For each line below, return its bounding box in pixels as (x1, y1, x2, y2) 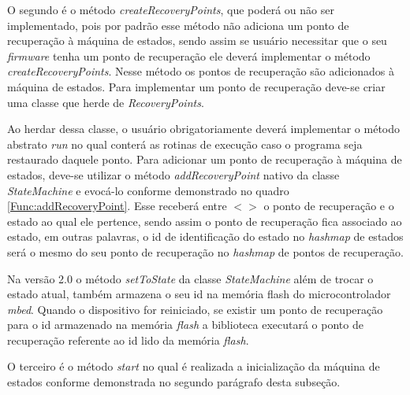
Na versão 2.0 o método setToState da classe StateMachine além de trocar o (7, 270, 374, 286)
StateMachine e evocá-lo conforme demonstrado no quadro (7, 182, 289, 198)
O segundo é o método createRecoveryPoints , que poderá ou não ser (7, 2, 334, 17)
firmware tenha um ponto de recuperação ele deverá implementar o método (7, 47, 371, 64)
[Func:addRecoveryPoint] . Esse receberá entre (7, 197, 227, 214)
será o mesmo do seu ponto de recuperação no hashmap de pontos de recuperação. (7, 243, 404, 260)
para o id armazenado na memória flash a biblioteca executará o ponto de (7, 316, 363, 333)
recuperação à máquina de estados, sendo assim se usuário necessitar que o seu (7, 32, 387, 49)
